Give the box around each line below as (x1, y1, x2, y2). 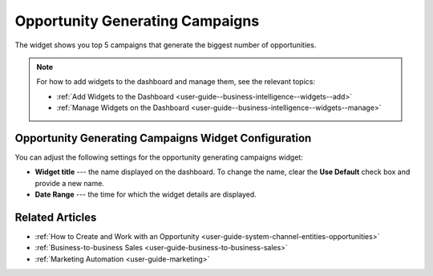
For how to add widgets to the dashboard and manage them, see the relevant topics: (36, 77, 316, 87)
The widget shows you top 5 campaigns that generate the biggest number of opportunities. (14, 40, 317, 50)
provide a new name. (34, 178, 104, 188)
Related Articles (14, 211, 97, 224)
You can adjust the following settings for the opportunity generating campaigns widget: (14, 152, 304, 162)
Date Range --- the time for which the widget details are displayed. (34, 189, 257, 200)
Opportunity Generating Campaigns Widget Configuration (14, 131, 312, 144)
